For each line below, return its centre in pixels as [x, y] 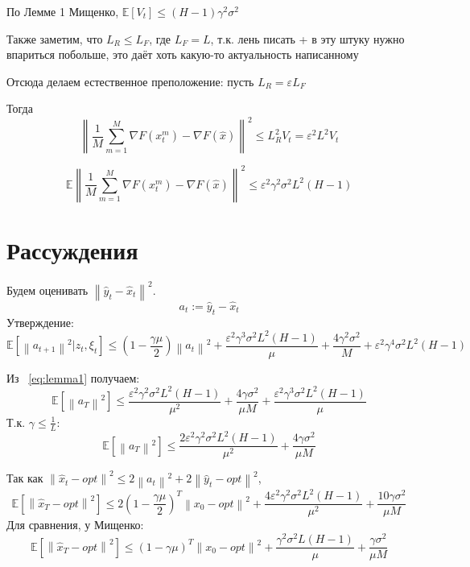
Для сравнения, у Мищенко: [75, 525]
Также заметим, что [55, 38]
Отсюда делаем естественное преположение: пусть [130, 81]
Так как [25, 478]
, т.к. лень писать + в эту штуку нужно [307, 38]
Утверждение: [40, 322]
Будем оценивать [47, 290]
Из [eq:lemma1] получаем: [73, 377]
